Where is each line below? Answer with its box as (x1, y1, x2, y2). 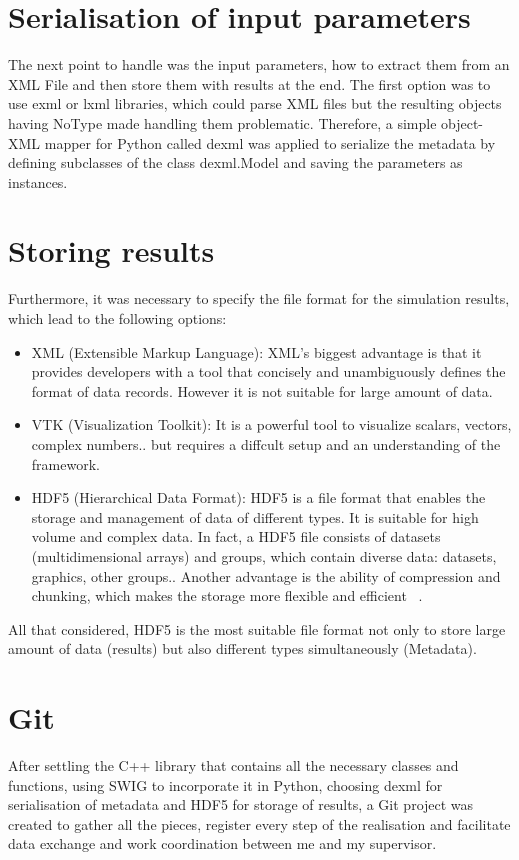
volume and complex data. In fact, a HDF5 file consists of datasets (31, 526, 441, 547)
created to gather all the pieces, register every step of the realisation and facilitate (8, 813, 511, 834)
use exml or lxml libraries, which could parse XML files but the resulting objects (8, 93, 502, 114)
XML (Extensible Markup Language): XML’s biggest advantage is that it (31, 341, 482, 362)
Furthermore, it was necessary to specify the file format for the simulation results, (8, 288, 510, 309)
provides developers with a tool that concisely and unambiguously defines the (31, 361, 506, 382)
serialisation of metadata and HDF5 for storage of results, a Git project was (8, 794, 474, 815)
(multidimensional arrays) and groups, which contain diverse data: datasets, (31, 545, 497, 566)
